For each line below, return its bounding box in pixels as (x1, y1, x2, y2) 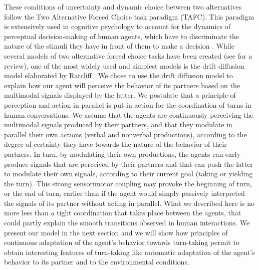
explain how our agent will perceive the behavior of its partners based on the (4, 80, 240, 90)
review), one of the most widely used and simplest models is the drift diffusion (4, 60, 244, 71)
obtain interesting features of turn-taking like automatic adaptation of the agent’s (4, 246, 255, 257)
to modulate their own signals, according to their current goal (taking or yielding (4, 168, 253, 179)
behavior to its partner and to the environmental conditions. (4, 256, 189, 267)
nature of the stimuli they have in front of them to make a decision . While (4, 41, 234, 51)
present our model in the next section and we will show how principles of (4, 227, 228, 237)
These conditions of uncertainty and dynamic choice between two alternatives (4, 2, 242, 12)
